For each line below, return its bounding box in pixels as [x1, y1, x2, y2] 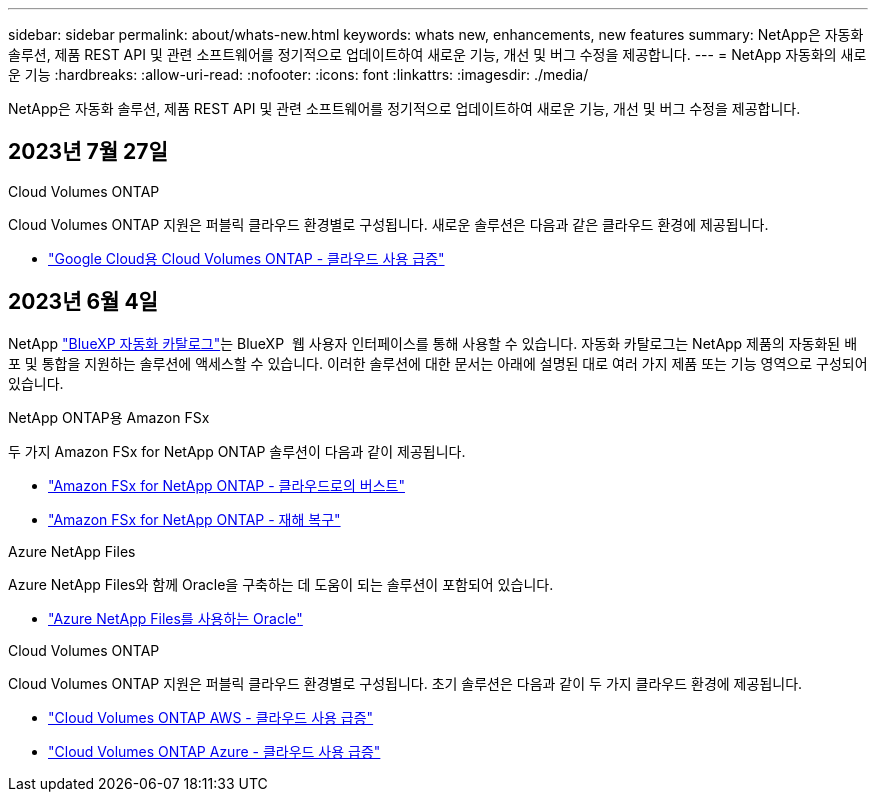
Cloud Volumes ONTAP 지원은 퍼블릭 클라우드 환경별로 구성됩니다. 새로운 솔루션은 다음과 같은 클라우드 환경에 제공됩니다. [8, 215, 769, 233]
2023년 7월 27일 [8, 139, 168, 165]
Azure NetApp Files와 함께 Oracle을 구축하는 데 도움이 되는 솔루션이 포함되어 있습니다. [8, 575, 554, 593]
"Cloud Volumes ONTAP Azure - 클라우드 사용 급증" [48, 742, 381, 760]
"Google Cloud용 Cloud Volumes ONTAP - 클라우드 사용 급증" [48, 249, 445, 267]
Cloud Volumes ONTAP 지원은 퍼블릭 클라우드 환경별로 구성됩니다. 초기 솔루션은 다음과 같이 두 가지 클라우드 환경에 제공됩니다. [8, 674, 803, 692]
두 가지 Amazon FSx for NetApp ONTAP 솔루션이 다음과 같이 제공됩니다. [8, 442, 466, 460]
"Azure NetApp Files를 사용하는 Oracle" [48, 609, 303, 627]
